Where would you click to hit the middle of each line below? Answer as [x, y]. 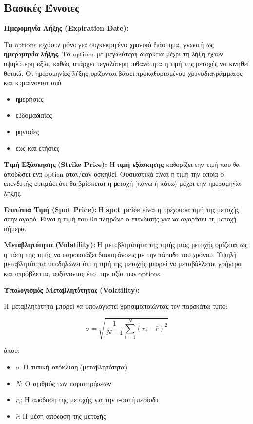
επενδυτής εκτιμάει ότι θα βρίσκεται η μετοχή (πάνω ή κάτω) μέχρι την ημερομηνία [123, 183]
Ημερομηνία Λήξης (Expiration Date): [66, 28]
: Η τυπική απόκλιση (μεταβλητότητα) [73, 367]
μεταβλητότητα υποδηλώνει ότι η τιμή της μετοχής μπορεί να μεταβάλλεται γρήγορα [123, 264]
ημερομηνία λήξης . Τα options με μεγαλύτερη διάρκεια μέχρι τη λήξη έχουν [114, 54]
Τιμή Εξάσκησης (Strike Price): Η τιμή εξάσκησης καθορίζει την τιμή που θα [122, 164]
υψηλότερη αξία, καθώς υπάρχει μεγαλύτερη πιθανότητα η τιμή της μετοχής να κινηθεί [126, 63]
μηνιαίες [27, 131]
